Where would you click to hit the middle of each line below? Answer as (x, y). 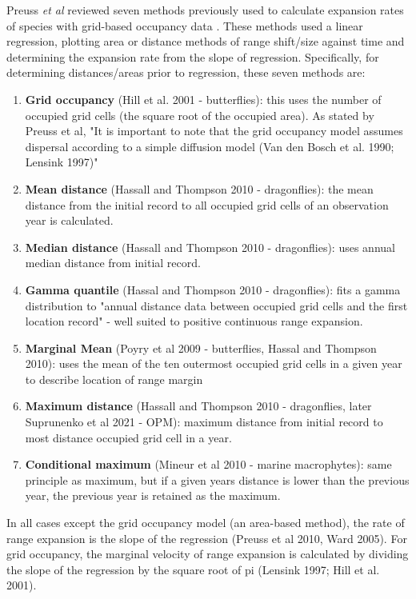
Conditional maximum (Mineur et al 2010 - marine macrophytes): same (208, 464)
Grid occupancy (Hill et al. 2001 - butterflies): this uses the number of (203, 99)
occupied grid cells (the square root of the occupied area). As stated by (200, 115)
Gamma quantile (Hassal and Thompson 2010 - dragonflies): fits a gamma (213, 289)
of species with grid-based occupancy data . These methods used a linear (185, 25)
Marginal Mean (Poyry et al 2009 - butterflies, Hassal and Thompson (201, 347)
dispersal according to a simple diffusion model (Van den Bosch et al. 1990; (210, 146)
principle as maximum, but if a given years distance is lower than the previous (217, 479)
